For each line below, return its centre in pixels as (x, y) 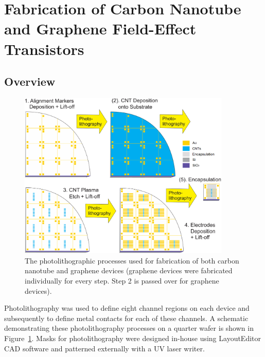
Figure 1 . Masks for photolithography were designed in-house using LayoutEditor (133, 338)
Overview (30, 81)
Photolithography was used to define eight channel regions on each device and (127, 308)
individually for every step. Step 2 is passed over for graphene (122, 280)
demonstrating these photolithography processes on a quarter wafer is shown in (129, 328)
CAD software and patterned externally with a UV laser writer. (104, 348)
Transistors (44, 49)
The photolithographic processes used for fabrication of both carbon (132, 260)
